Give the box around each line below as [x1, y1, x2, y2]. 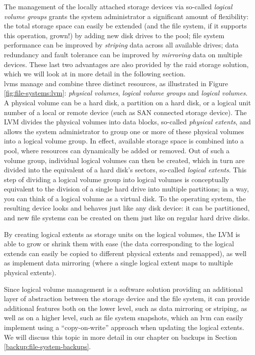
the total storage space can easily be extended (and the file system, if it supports [4, 21, 247, 31]
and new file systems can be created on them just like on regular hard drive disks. [4, 213, 250, 223]
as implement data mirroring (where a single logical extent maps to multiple [4, 258, 233, 268]
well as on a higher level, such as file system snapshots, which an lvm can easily [4, 312, 243, 323]
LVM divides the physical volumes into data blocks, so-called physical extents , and [4, 117, 251, 127]
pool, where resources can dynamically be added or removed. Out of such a [4, 145, 230, 155]
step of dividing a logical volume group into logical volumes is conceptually [4, 174, 229, 184]
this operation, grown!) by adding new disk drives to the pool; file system [4, 30, 225, 40]
